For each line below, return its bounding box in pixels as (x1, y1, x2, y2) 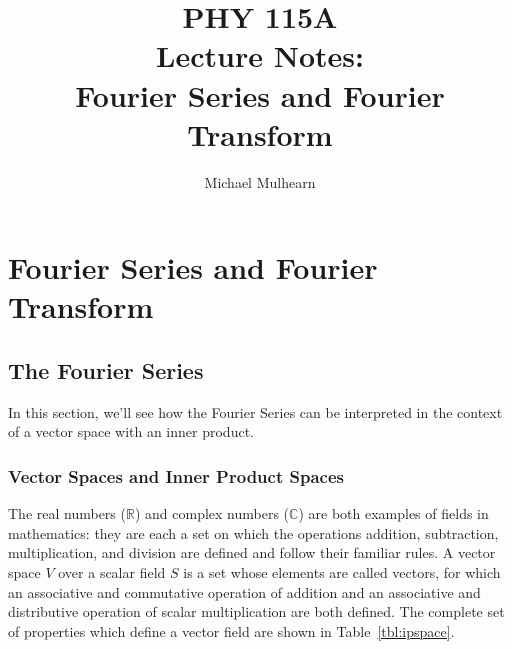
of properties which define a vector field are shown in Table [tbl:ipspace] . (8, 620, 455, 641)
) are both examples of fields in (298, 503, 489, 524)
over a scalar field (58, 562, 166, 583)
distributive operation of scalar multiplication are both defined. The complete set (8, 601, 505, 622)
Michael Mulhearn (204, 171, 316, 192)
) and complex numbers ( (134, 503, 290, 524)
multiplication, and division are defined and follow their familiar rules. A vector (8, 542, 496, 563)
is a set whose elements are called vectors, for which (183, 562, 501, 583)
